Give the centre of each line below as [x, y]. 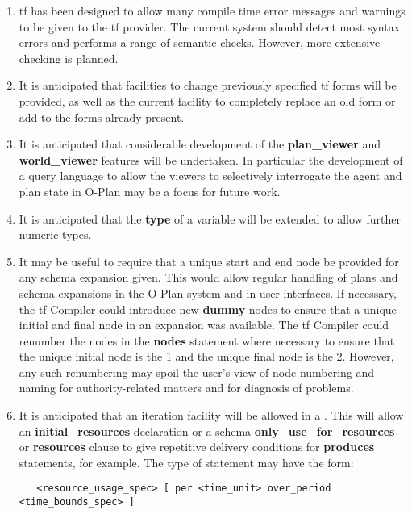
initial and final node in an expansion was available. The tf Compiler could [204, 325]
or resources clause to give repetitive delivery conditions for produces [197, 447]
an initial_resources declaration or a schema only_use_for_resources [207, 430]
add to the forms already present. [102, 117]
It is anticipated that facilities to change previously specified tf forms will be [208, 85]
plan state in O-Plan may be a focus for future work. [150, 191]
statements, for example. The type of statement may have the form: [186, 462]
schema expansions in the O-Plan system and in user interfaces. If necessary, [208, 293]
